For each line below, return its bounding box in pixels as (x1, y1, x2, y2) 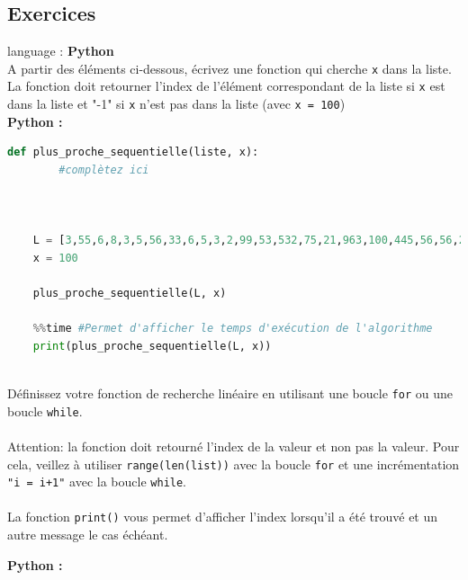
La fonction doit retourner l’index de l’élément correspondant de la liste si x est (7, 76, 445, 95)
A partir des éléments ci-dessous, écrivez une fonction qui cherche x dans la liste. (7, 58, 452, 77)
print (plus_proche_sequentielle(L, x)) (32, 339, 272, 352)
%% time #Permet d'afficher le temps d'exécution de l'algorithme (32, 322, 433, 335)
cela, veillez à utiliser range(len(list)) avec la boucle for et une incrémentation (7, 454, 460, 473)
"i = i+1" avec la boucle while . (7, 472, 187, 491)
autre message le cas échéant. (7, 525, 168, 544)
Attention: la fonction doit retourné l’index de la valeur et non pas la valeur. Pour (7, 436, 460, 455)
